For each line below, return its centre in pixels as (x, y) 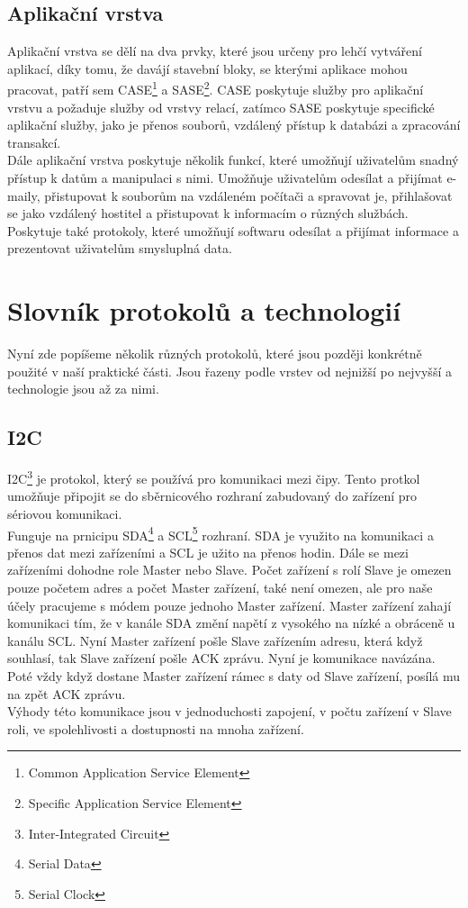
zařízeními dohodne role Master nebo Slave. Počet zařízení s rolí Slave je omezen (229, 570)
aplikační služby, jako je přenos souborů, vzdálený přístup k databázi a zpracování (234, 125)
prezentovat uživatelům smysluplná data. (120, 248)
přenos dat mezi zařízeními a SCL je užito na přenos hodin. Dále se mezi (208, 552)
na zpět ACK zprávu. (67, 693)
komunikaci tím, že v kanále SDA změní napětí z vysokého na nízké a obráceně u (231, 623)
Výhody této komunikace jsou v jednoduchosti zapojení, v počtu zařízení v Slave (229, 711)
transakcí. (34, 142)
